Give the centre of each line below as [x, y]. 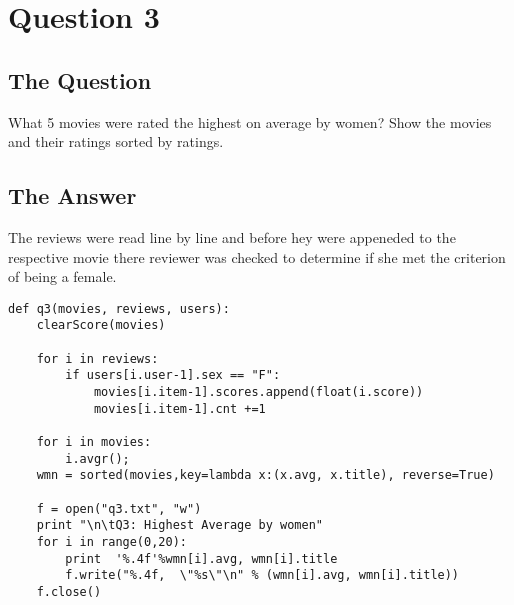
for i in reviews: [97, 358]
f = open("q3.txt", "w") [119, 508]
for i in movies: [94, 442]
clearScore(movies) [101, 325]
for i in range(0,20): [111, 541]
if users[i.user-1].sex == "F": [173, 375]
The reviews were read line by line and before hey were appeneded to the [232, 236]
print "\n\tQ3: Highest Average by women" [179, 525]
